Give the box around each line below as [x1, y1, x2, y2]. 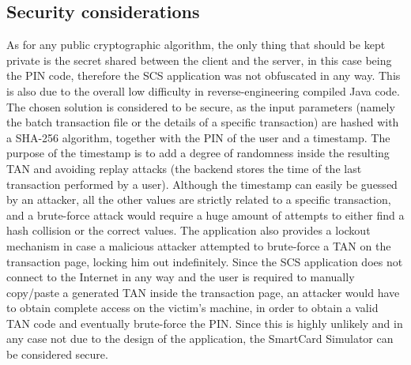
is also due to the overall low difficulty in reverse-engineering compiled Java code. [6, 82, 400, 99]
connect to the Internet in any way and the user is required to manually [6, 269, 355, 285]
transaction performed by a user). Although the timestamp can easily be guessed [6, 175, 398, 192]
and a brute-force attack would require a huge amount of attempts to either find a [6, 206, 405, 223]
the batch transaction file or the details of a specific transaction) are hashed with [6, 114, 399, 130]
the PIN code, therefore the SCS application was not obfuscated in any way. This [6, 67, 401, 84]
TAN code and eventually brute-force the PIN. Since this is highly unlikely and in [6, 314, 403, 331]
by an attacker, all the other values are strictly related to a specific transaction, [6, 191, 391, 208]
